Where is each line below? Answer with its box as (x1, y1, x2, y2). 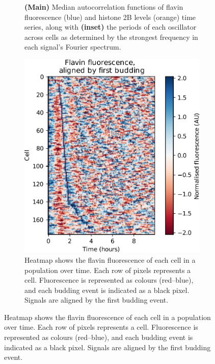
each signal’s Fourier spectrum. (24, 41, 121, 52)
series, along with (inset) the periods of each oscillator (24, 21, 197, 32)
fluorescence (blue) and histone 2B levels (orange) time (24, 11, 196, 22)
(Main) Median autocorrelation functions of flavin (24, 2, 183, 12)
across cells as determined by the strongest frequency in (24, 31, 198, 42)
